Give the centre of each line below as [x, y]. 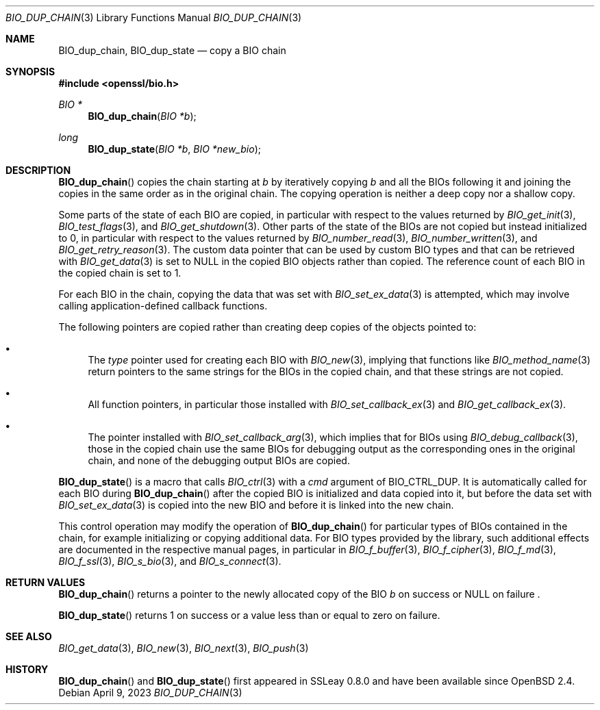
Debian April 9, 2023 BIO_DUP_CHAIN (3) [150, 693]
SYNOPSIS [30, 72]
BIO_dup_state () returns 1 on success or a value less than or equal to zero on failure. [249, 615]
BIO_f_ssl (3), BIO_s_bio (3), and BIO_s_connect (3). [170, 561]
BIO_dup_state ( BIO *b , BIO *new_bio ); [174, 149]
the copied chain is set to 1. [120, 273]
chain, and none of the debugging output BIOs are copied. [219, 460]
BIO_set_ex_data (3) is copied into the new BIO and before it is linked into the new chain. [256, 505]
